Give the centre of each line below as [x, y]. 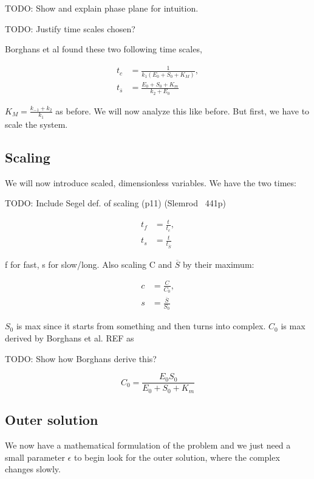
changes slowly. [33, 469]
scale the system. [36, 124]
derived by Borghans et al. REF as [70, 338]
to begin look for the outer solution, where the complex [177, 457]
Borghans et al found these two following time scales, [104, 49]
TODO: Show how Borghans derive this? [81, 358]
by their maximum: [218, 264]
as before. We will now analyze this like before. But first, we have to [183, 110]
